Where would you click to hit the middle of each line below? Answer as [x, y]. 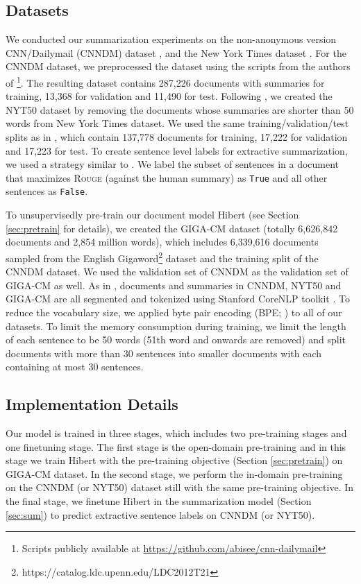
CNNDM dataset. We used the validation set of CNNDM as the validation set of [177, 272]
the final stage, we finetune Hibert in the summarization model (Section [159, 501]
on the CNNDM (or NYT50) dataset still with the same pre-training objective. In [180, 487]
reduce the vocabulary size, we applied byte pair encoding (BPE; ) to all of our [174, 312]
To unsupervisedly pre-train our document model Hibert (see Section [152, 215]
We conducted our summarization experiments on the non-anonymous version [171, 39]
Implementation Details [92, 404]
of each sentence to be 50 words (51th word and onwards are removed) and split [176, 340]
